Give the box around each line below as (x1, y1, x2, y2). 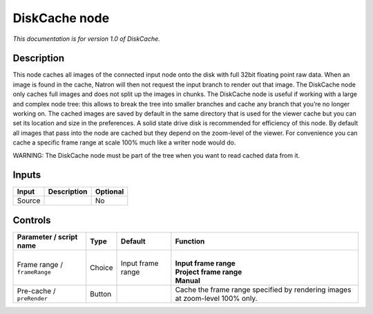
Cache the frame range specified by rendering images (175, 285, 352, 294)
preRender (17, 295, 48, 302)
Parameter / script (17, 232, 78, 241)
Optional (95, 187, 124, 196)
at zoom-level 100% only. (175, 294, 258, 303)
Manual (175, 276, 200, 285)
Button (90, 289, 112, 299)
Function (175, 237, 205, 246)
